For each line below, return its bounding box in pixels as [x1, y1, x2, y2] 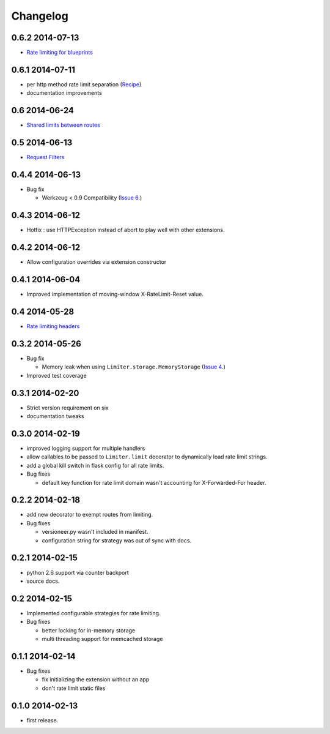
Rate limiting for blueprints [26, 49, 93, 56]
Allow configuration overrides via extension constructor [26, 258, 167, 266]
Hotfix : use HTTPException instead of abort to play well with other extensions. [26, 227, 225, 234]
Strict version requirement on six [26, 404, 109, 411]
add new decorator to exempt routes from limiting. [26, 511, 153, 519]
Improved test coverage [26, 372, 87, 379]
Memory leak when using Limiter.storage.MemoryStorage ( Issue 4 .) [42, 363, 226, 370]
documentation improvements [26, 89, 102, 97]
